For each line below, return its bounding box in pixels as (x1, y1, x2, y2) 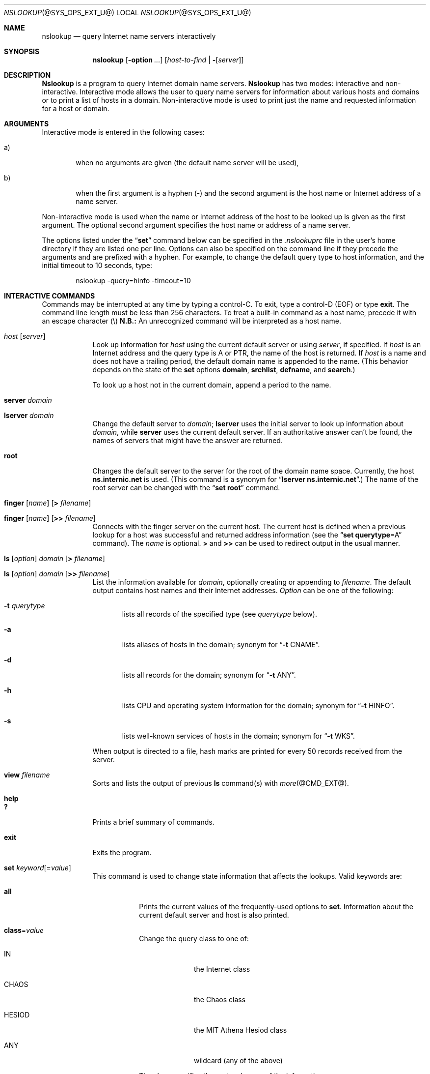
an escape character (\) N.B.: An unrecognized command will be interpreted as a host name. (42, 317, 341, 325)
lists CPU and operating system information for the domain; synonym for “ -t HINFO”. (122, 701, 395, 710)
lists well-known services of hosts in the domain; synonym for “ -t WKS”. (122, 732, 355, 740)
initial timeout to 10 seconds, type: (42, 261, 153, 269)
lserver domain (4, 411, 54, 419)
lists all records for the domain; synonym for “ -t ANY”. (122, 671, 296, 679)
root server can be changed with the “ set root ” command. (92, 483, 280, 492)
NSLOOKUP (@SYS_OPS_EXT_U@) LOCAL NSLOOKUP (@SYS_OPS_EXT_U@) (4, 8, 251, 17)
